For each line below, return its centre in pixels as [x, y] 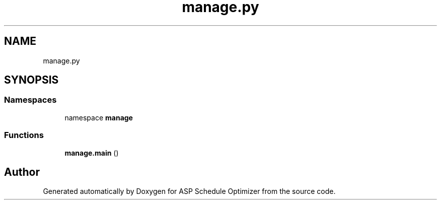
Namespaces [30, 100]
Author [22, 172]
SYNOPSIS [31, 80]
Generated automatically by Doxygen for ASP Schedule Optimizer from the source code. [189, 191]
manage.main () [92, 153]
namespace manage [99, 117]
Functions [24, 135]
